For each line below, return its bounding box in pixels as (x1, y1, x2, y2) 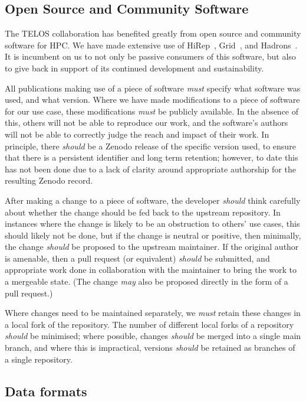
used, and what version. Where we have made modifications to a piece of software (5, 93, 300, 106)
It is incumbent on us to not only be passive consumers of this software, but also (5, 50, 296, 63)
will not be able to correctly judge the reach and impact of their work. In (5, 128, 269, 140)
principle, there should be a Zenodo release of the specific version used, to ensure (5, 139, 296, 152)
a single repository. (5, 353, 73, 365)
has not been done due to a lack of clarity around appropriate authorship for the (5, 162, 296, 175)
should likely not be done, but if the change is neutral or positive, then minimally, (5, 229, 301, 241)
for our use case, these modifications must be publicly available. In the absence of (5, 105, 299, 117)
